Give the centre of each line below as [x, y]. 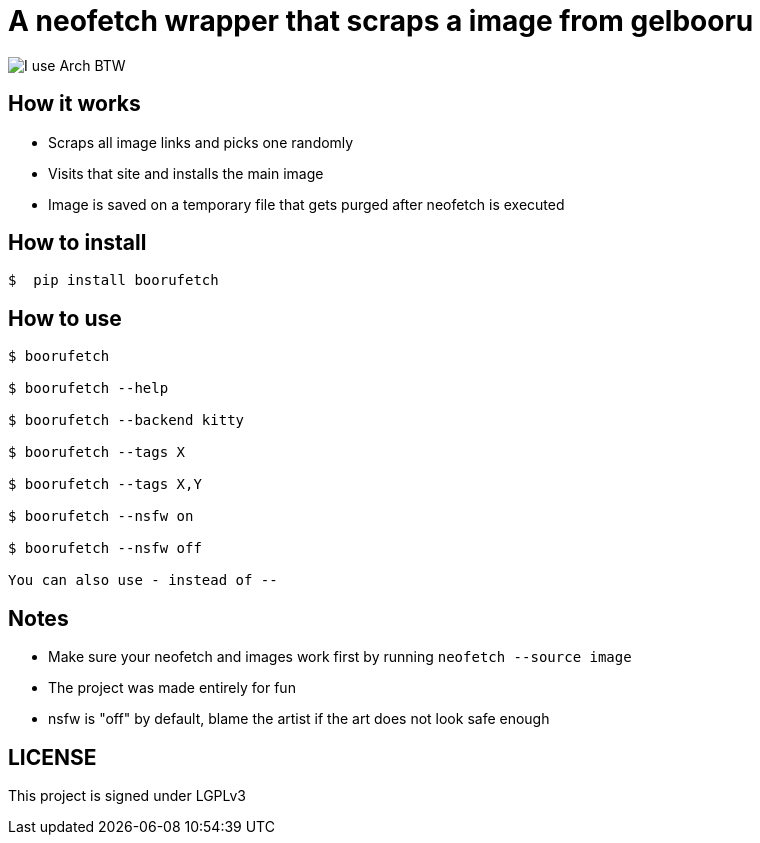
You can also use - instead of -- [143, 580]
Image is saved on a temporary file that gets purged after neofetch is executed [306, 204]
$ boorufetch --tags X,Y [105, 484]
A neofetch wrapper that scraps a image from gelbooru [381, 21]
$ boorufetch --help [88, 388]
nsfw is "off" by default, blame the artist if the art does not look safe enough [299, 719]
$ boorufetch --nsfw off [105, 548]
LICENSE [52, 757]
